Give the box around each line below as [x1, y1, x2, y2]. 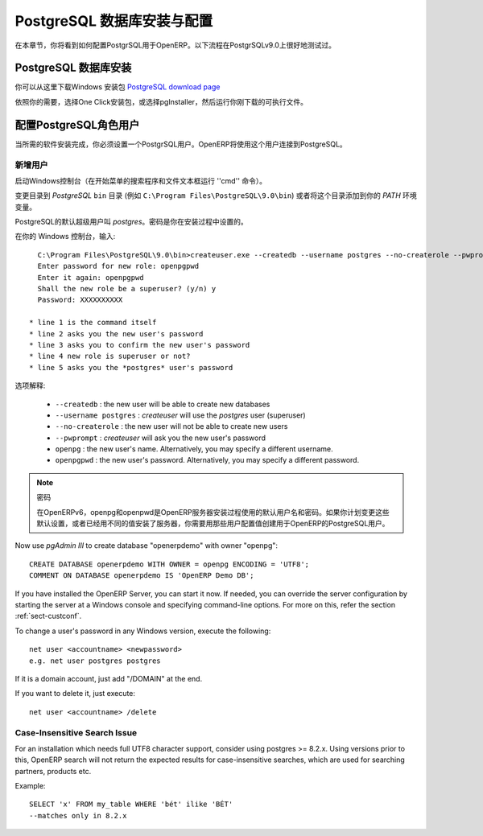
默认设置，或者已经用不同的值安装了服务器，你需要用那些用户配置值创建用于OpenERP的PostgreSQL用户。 [36, 519, 390, 529]
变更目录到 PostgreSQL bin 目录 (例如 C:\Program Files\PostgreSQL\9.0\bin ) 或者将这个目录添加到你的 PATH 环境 [14, 191, 418, 200]
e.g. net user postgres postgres [29, 656, 161, 665]
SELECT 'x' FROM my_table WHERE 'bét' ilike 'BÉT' [29, 800, 233, 809]
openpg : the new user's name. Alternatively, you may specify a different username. [55, 444, 333, 454]
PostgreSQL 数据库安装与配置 [14, 12, 213, 30]
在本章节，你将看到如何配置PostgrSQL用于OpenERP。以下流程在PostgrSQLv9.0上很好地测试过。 [14, 40, 336, 50]
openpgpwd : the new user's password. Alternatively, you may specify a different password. [55, 455, 360, 465]
